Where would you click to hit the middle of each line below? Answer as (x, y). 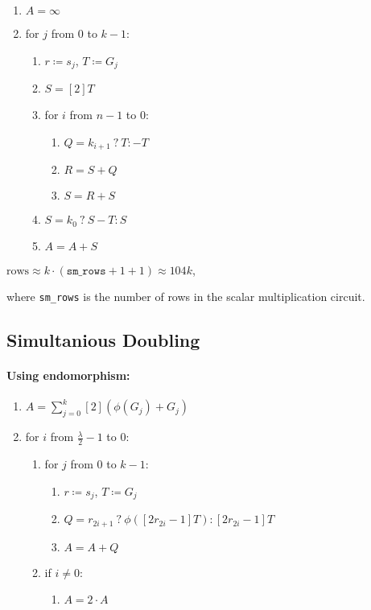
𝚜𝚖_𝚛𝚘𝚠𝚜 (86, 271)
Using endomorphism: (68, 375)
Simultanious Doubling (103, 340)
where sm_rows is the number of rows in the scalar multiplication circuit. (186, 297)
